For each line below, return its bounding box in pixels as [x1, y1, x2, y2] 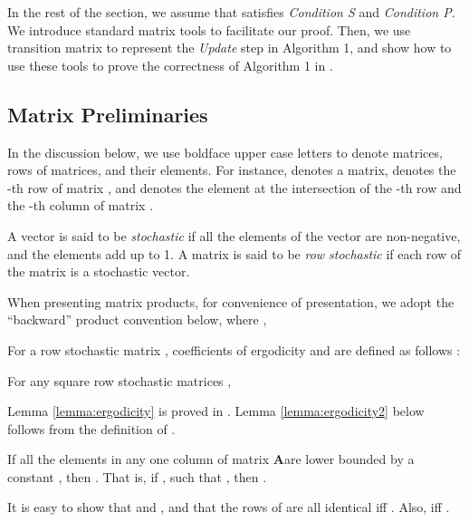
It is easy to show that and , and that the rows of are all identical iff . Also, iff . [7, 498, 450, 517]
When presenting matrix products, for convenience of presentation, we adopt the [7, 292, 455, 311]
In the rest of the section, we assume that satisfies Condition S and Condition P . [7, 3, 455, 21]
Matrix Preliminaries [7, 100, 208, 128]
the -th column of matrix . [7, 196, 154, 215]
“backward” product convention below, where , [7, 310, 267, 329]
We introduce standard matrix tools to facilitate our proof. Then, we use [7, 20, 411, 39]
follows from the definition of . [7, 419, 176, 438]
